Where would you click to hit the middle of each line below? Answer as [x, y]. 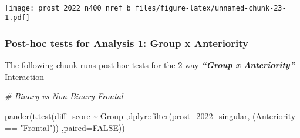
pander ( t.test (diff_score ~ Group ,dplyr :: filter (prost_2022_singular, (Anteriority [150, 115]
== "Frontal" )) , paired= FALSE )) [65, 127]
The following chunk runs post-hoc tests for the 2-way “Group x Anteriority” [150, 65]
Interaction [24, 76]
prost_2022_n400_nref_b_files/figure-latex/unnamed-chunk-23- [162, 8]
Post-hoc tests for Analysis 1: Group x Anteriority [127, 43]
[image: [20, 8]
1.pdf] [17, 18]
